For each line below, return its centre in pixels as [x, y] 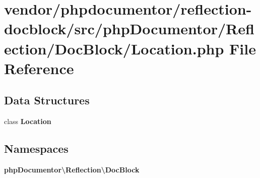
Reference [39, 68]
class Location [28, 121]
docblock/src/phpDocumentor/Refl [129, 28]
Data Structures [47, 100]
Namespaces [36, 149]
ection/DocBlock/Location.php [114, 48]
